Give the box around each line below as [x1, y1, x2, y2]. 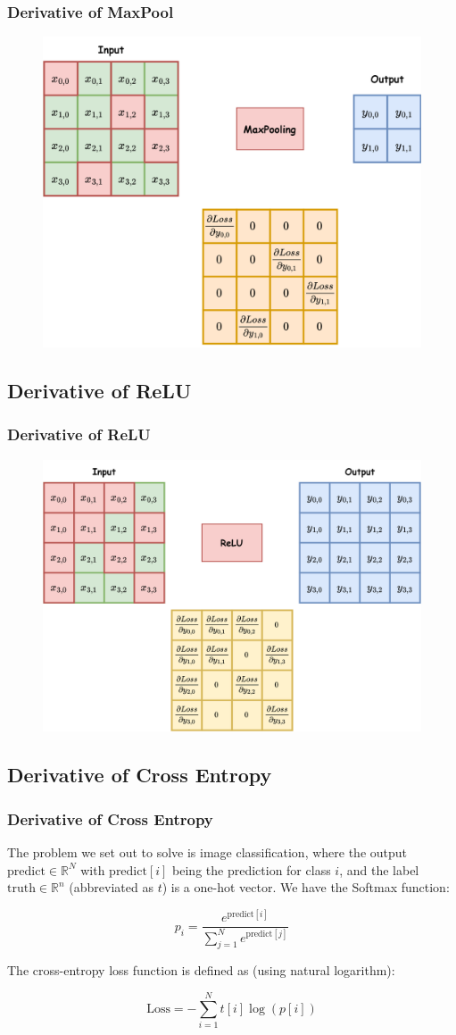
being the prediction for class [172, 860, 331, 879]
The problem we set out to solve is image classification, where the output [7, 842, 408, 861]
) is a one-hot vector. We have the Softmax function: [162, 878, 450, 897]
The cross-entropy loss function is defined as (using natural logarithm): [7, 961, 395, 980]
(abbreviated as [69, 878, 153, 897]
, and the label [339, 860, 419, 879]
